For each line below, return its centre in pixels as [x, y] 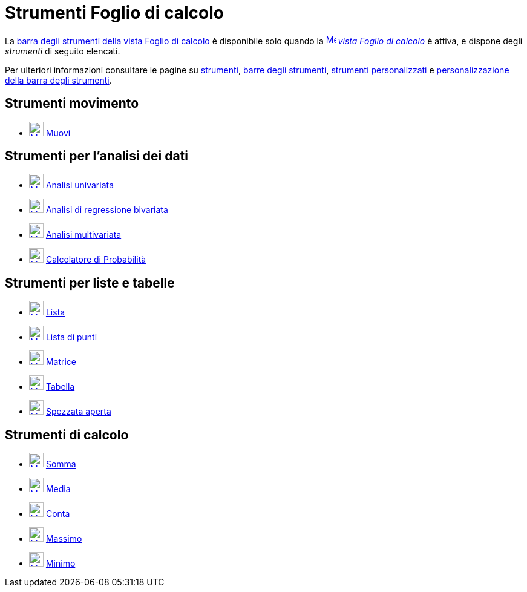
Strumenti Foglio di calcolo [114, 13]
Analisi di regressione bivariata [107, 210]
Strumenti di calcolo [67, 435]
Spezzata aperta [78, 412]
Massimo [64, 539]
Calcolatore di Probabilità [96, 260]
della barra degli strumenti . [58, 80]
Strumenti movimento [72, 104]
